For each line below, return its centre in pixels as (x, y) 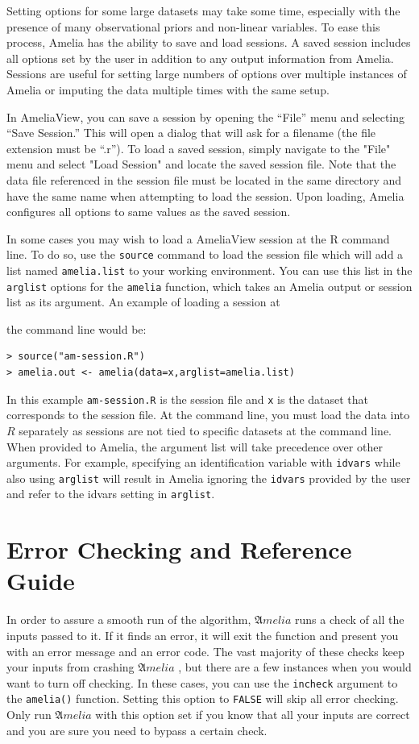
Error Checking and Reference (179, 549)
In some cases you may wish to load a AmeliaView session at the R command (198, 238)
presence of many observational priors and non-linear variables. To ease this (193, 26)
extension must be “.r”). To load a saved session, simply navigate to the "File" (199, 148)
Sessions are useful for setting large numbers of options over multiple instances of (207, 74)
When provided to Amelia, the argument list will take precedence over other (195, 446)
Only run (29, 715)
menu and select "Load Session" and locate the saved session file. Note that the (201, 164)
